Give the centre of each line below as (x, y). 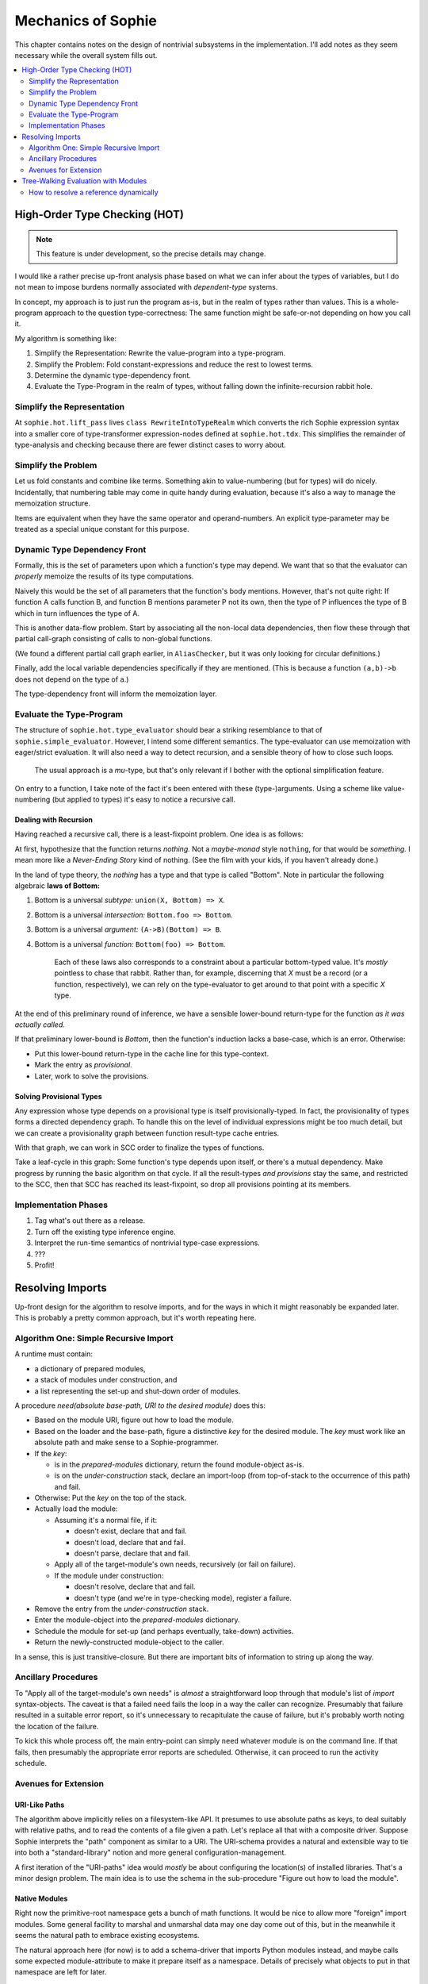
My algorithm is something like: (65, 338)
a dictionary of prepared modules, (90, 1368)
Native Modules (41, 1898)
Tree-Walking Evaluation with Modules (84, 181)
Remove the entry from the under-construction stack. (122, 1609)
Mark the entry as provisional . (83, 1065)
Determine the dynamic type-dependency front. (113, 375)
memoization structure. (53, 503)
